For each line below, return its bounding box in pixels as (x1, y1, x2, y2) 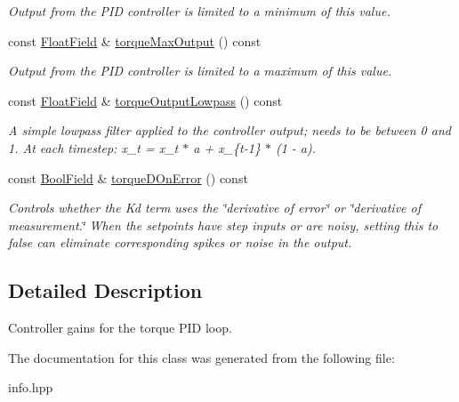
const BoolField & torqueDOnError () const (8, 168, 248, 187)
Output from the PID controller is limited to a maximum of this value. (8, 61, 392, 80)
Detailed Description (8, 277, 203, 304)
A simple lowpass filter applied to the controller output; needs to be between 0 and (8, 121, 451, 140)
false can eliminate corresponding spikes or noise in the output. (8, 233, 352, 252)
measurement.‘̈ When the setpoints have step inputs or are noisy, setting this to (8, 215, 439, 234)
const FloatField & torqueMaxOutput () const (8, 31, 262, 50)
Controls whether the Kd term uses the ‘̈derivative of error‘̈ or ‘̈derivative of (8, 198, 421, 217)
